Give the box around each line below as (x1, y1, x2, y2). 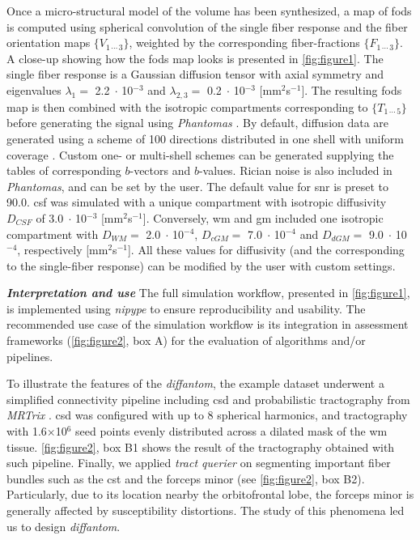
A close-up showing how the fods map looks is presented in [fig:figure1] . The (6, 49, 384, 66)
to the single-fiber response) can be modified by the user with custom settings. (6, 257, 396, 274)
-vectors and (129, 162, 191, 179)
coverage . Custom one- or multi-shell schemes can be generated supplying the (6, 146, 394, 163)
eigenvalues (6, 81, 62, 98)
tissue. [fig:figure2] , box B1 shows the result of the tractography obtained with (6, 438, 395, 455)
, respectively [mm (17, 241, 108, 258)
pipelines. (6, 347, 53, 364)
